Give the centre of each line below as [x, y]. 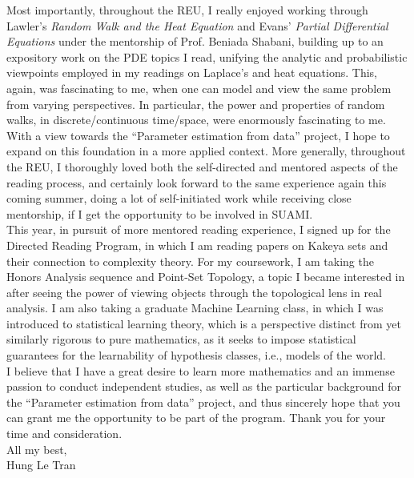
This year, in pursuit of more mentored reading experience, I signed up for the [199, 229]
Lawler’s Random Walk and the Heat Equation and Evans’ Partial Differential [197, 25]
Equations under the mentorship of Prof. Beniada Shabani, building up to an [195, 41]
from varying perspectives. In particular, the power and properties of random [196, 104]
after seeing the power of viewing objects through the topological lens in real [194, 292]
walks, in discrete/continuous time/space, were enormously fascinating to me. [196, 120]
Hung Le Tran [41, 465]
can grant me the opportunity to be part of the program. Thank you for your [196, 418]
